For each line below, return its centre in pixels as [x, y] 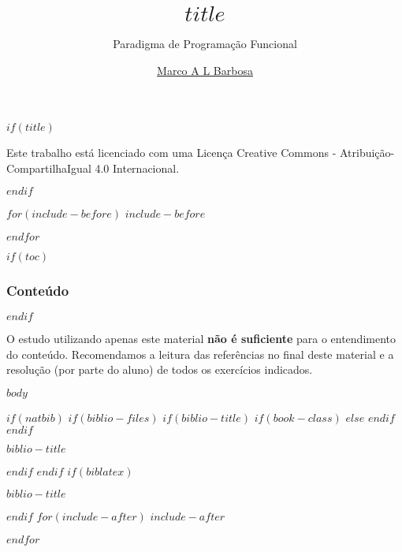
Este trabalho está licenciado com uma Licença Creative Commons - [171, 153]
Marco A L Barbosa [205, 70]
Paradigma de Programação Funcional [205, 43]
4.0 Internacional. [137, 168]
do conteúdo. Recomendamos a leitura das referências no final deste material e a [200, 354]
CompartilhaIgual [49, 168]
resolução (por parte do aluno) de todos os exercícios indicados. [160, 369]
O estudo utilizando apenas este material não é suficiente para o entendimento [201, 339]
